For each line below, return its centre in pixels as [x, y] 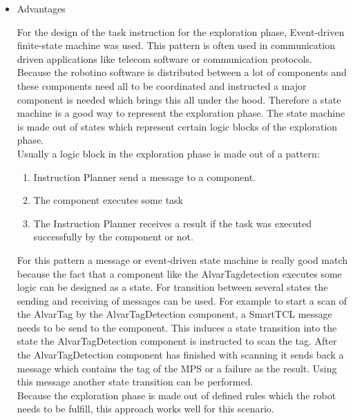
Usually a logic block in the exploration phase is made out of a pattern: [168, 153]
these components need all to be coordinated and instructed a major [162, 85]
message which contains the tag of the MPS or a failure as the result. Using [177, 368]
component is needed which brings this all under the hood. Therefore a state [179, 99]
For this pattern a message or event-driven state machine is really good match [182, 259]
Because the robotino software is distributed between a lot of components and [182, 72]
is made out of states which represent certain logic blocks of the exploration [177, 126]
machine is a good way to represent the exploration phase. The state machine [181, 113]
